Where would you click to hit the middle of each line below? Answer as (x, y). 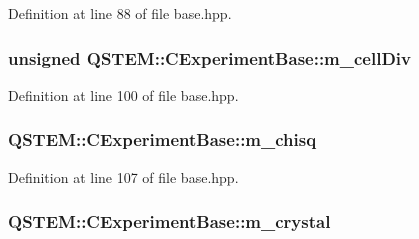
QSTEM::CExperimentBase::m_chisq (162, 139)
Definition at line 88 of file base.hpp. (120, 13)
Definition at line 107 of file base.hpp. (123, 176)
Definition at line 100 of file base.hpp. (123, 94)
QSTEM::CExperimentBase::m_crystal (169, 221)
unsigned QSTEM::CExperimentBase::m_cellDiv (209, 57)
